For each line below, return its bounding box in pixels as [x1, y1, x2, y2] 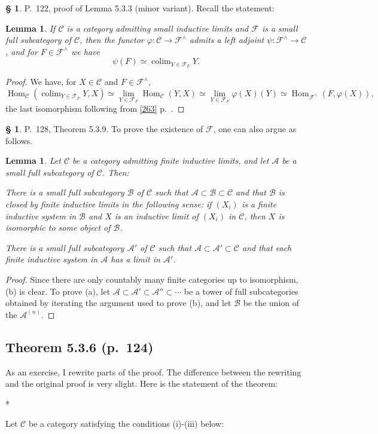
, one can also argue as [213, 123, 297, 135]
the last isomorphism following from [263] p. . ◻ [5, 102, 185, 115]
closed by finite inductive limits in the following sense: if [5, 198, 212, 210]
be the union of [243, 297, 300, 309]
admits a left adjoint [190, 33, 264, 46]
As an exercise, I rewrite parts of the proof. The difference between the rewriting [5, 365, 301, 378]
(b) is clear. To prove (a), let [5, 285, 111, 297]
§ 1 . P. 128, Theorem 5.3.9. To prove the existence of [5, 123, 203, 135]
